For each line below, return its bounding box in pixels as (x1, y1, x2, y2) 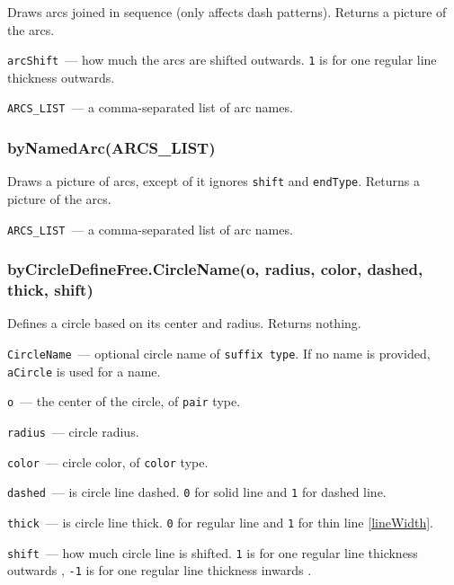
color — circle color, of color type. (7, 452, 209, 471)
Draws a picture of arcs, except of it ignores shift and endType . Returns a (7, 172, 420, 191)
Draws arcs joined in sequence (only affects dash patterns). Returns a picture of (7, 3, 447, 21)
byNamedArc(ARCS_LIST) (7, 137, 216, 159)
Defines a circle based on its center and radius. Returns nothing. (7, 314, 361, 332)
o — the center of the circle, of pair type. (7, 392, 241, 411)
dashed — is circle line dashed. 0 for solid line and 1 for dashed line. (7, 483, 387, 501)
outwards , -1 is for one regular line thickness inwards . (7, 561, 312, 580)
